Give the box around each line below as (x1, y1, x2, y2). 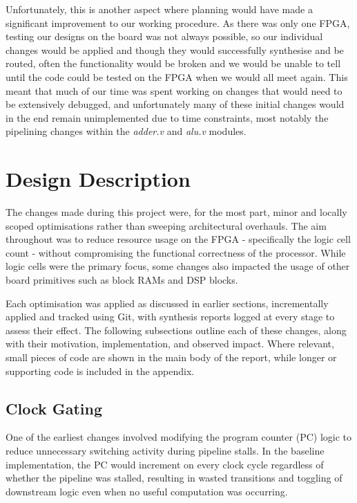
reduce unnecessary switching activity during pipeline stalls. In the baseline (6, 443, 325, 457)
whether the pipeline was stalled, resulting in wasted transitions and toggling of (6, 470, 342, 485)
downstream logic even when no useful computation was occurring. (6, 484, 288, 498)
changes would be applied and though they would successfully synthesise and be (6, 42, 344, 57)
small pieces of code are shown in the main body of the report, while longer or (6, 350, 337, 364)
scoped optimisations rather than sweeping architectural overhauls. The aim (6, 218, 327, 232)
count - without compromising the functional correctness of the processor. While (6, 245, 346, 259)
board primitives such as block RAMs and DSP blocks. (6, 273, 238, 287)
